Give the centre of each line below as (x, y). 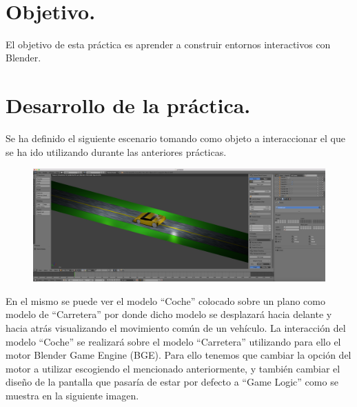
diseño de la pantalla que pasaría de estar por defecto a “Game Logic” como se (172, 382)
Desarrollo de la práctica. (128, 105)
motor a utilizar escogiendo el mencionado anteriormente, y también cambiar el (173, 368)
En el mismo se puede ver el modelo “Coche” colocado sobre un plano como (165, 300)
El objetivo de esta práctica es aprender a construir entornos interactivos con (168, 44)
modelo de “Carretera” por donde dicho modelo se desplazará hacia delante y (169, 314)
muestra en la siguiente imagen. (72, 395)
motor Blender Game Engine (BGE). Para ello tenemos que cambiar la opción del (178, 355)
